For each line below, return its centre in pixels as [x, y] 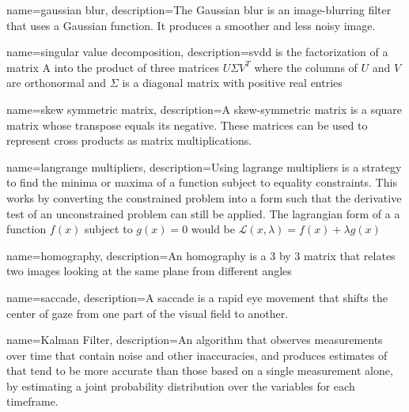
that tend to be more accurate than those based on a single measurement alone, [200, 370]
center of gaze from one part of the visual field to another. [148, 313]
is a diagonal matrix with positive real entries [232, 83]
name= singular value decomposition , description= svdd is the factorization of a [197, 52]
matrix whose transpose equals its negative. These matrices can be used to [187, 125]
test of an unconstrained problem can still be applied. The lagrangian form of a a [203, 213]
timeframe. [32, 401]
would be [213, 229]
